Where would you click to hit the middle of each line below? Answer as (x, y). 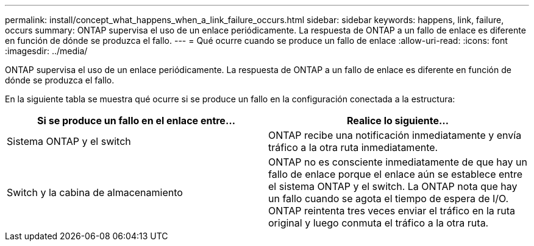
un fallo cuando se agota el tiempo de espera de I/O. (389, 199)
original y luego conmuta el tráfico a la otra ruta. (379, 223)
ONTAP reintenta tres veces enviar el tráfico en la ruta (392, 211)
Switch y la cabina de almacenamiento (95, 192)
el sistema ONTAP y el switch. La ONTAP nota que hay (393, 186)
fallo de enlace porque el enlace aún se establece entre (396, 174)
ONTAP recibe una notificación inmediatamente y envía (395, 135)
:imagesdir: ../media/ (46, 51)
